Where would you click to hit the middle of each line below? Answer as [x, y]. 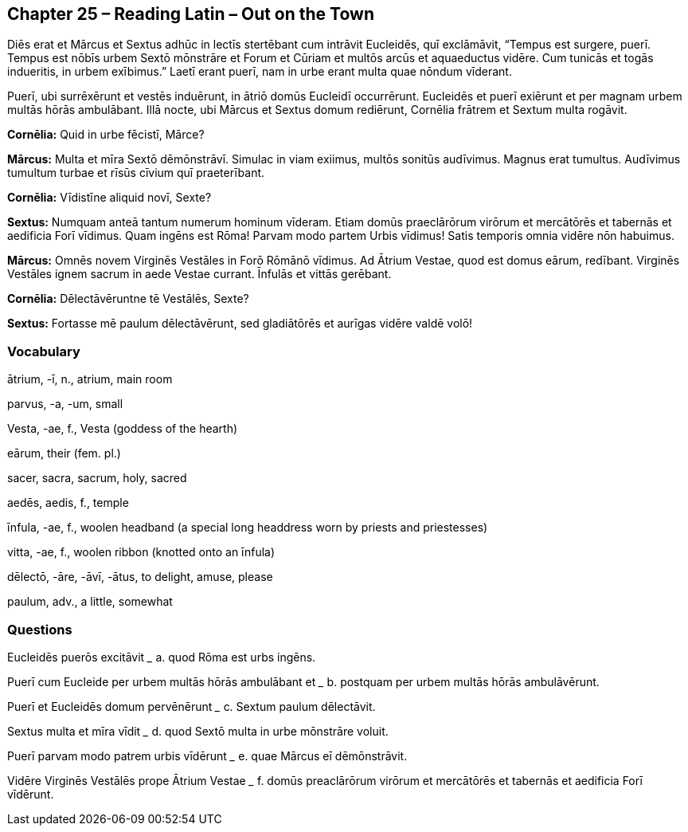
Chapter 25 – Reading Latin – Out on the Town [191, 14]
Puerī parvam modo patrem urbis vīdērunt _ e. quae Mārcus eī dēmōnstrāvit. [207, 755]
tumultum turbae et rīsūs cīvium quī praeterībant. [136, 173]
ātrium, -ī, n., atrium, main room [90, 379]
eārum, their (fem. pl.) [64, 453]
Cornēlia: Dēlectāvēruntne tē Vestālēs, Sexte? [128, 299]
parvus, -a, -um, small [65, 404]
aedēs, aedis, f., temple [68, 503]
